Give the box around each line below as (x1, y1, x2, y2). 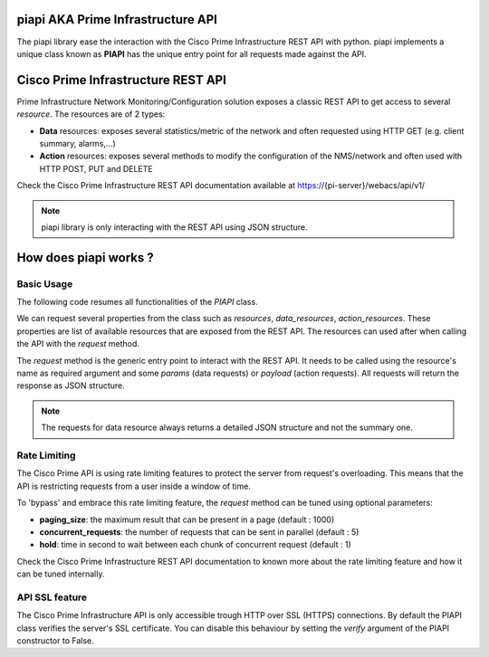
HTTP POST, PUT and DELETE (39, 163, 153, 174)
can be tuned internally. (16, 568, 105, 579)
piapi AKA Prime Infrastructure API (16, 12, 217, 27)
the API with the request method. (16, 338, 140, 349)
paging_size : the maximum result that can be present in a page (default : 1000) (39, 514, 335, 525)
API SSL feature (16, 591, 88, 604)
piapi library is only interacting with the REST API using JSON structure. (41, 222, 308, 233)
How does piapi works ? (16, 250, 154, 265)
